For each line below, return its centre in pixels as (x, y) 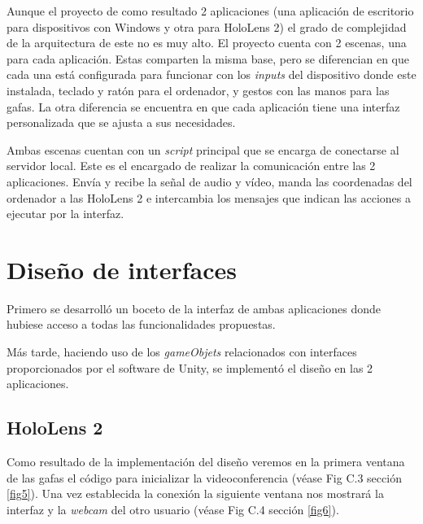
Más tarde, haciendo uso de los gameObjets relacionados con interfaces (182, 352)
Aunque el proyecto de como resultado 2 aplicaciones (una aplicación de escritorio (210, 11)
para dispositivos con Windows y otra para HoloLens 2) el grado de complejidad (207, 26)
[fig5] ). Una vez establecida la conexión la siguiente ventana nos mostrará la (195, 493)
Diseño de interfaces (122, 269)
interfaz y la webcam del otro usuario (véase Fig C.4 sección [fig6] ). (173, 509)
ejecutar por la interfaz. (65, 214)
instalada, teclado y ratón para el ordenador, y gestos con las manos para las (198, 90)
